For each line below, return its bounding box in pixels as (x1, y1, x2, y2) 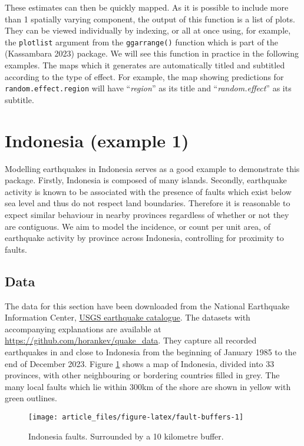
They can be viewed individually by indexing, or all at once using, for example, (5, 24, 291, 37)
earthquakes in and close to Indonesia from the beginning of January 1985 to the (5, 345, 296, 358)
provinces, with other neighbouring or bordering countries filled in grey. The (5, 369, 280, 381)
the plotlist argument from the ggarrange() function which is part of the (5, 35, 279, 48)
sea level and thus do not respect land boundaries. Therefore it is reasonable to (5, 197, 290, 209)
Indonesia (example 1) (5, 128, 189, 152)
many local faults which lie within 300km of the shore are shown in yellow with (5, 380, 291, 392)
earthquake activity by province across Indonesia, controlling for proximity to (5, 232, 284, 244)
